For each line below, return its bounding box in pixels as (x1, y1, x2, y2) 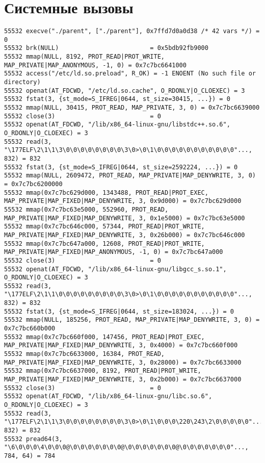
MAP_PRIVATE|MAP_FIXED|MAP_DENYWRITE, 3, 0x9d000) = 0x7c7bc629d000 (4, 197, 242, 205)
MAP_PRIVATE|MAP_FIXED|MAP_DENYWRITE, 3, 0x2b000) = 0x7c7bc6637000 (4, 376, 242, 383)
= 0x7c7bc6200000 (4, 180, 63, 188)
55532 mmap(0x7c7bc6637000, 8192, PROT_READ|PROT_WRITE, (4, 367, 201, 375)
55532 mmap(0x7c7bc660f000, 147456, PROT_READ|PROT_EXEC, (4, 333, 205, 341)
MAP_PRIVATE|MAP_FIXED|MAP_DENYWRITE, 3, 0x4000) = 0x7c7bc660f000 (4, 342, 238, 349)
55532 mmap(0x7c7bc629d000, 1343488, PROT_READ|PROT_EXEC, (4, 189, 208, 196)
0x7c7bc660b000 (4, 325, 56, 332)
